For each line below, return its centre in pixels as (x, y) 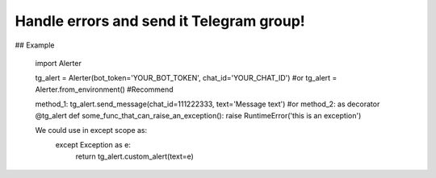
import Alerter (59, 63)
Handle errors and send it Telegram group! (160, 21)
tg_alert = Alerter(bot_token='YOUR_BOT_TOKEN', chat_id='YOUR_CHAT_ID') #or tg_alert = (186, 78)
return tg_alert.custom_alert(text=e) (134, 156)
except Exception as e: (93, 145)
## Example (35, 45)
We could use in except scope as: (91, 130)
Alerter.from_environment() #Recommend (104, 89)
